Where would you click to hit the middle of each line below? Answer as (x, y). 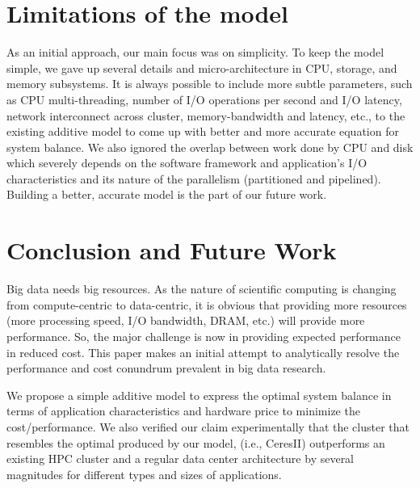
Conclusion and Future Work (172, 250)
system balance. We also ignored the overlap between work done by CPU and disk (210, 147)
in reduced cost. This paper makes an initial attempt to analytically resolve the (203, 352)
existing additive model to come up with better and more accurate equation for (203, 131)
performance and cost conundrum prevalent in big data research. (166, 368)
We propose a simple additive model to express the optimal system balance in (199, 395)
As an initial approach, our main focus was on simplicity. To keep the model (195, 52)
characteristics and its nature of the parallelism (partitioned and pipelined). (194, 178)
